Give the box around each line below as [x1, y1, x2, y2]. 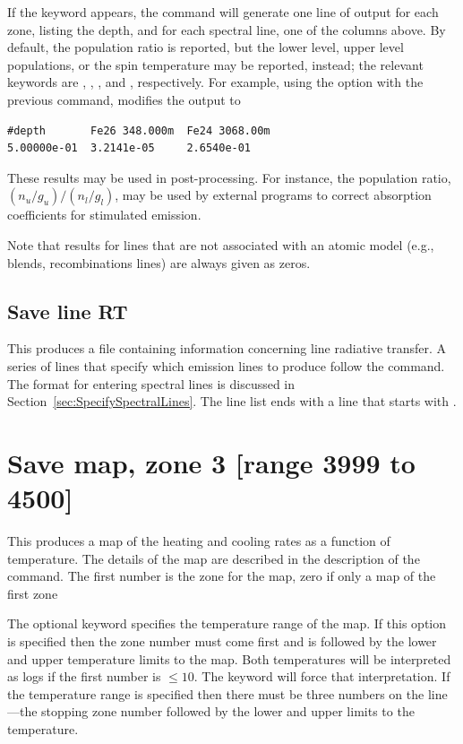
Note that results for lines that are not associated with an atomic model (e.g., [7, 235, 434, 254]
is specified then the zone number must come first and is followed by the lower [7, 631, 437, 650]
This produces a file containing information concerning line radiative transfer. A [7, 339, 447, 358]
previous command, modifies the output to [7, 90, 241, 108]
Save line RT [7, 297, 128, 324]
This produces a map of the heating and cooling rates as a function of [7, 532, 390, 550]
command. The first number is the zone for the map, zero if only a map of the [7, 567, 436, 585]
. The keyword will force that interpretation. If [193, 667, 450, 686]
